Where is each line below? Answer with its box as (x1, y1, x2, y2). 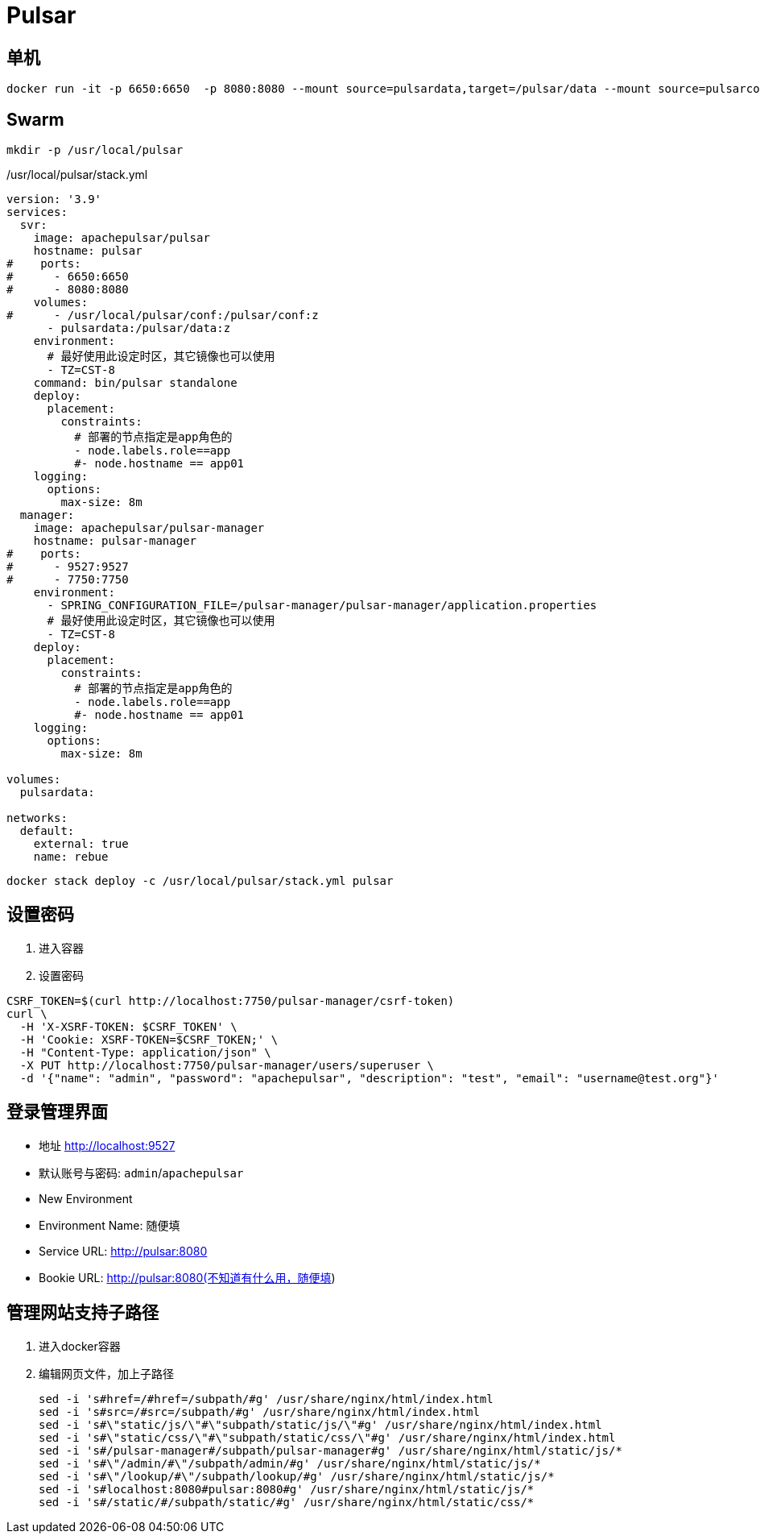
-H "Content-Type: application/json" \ (19, 1045, 271, 1059)
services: (6, 205, 68, 219)
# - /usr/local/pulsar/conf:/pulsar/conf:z (6, 309, 319, 322)
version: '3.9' (6, 193, 102, 206)
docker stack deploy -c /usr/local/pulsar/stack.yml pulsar (6, 874, 394, 888)
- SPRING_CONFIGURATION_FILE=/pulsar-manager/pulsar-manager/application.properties (47, 599, 597, 612)
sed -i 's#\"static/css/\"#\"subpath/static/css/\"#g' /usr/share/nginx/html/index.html (39, 1430, 616, 1444)
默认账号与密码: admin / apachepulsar (39, 1165, 244, 1180)
